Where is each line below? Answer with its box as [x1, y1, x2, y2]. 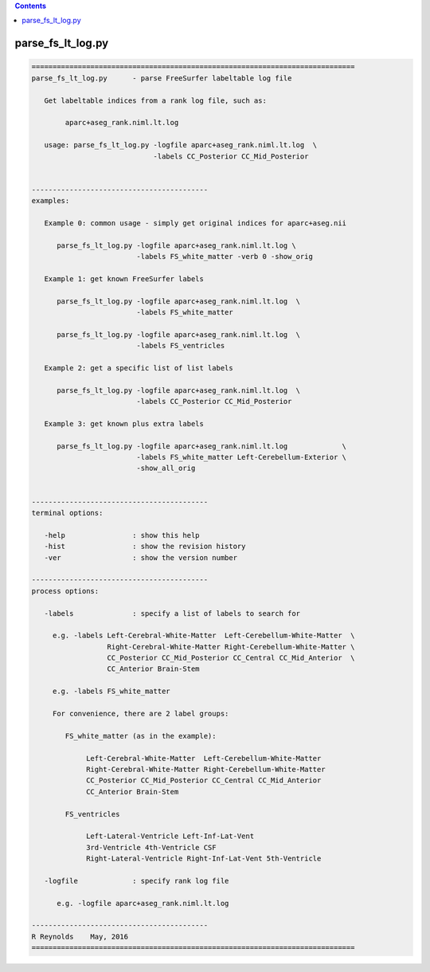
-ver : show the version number [44, 553, 238, 562]
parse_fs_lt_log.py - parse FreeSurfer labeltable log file [31, 73, 292, 83]
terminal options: [31, 508, 104, 518]
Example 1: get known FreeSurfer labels [44, 274, 205, 283]
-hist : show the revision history [44, 542, 246, 551]
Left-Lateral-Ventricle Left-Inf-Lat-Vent [86, 832, 255, 841]
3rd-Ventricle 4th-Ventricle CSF [86, 843, 217, 852]
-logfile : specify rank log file [44, 876, 229, 885]
